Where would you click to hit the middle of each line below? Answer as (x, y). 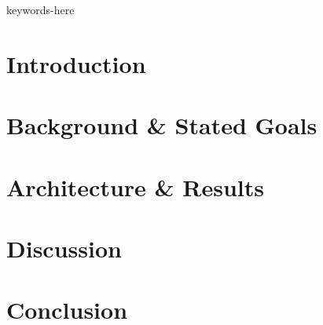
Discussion (64, 248)
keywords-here (40, 9)
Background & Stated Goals (162, 125)
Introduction (76, 63)
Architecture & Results (136, 186)
